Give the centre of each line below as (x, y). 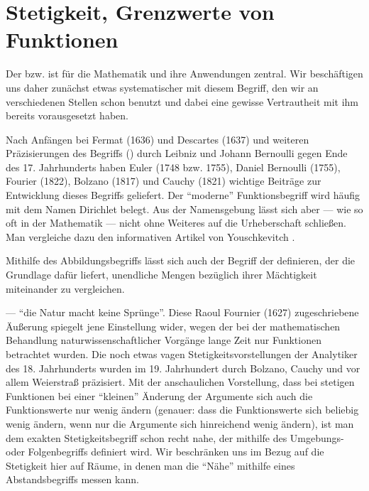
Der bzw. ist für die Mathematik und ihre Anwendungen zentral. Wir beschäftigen (184, 74)
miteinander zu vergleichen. (65, 288)
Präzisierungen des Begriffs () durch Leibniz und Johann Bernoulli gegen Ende (177, 153)
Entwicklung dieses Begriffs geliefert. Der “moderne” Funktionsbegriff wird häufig (183, 195)
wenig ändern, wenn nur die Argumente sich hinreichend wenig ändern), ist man (180, 423)
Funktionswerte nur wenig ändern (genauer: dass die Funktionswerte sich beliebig (182, 410)
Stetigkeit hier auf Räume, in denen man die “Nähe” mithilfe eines (150, 465)
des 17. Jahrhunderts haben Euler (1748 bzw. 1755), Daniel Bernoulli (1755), (173, 167)
